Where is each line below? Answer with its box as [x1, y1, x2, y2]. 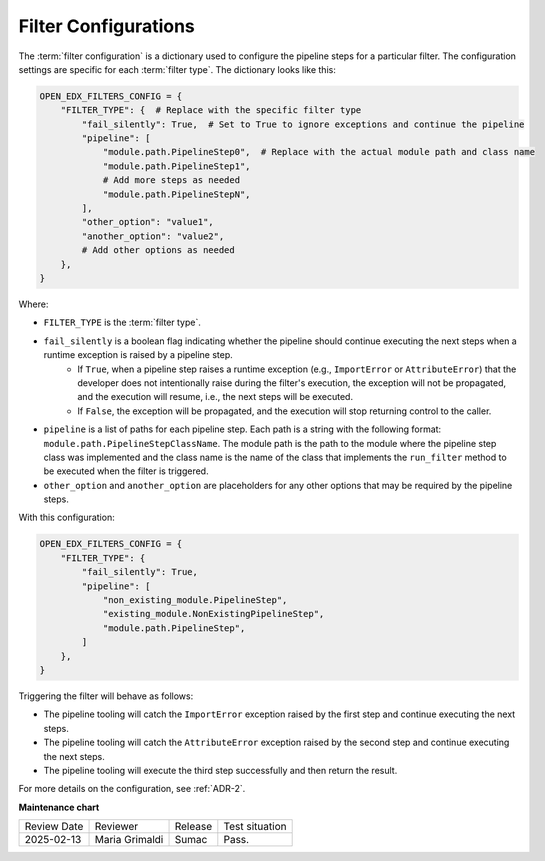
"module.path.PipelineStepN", [102, 188, 251, 200]
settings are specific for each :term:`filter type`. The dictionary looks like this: [18, 63, 337, 75]
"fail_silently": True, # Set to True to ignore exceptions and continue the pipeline [81, 118, 525, 130]
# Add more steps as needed [102, 175, 240, 186]
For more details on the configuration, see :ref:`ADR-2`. [18, 783, 246, 795]
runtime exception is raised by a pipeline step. [43, 349, 234, 361]
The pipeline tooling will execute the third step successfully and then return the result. [43, 764, 398, 776]
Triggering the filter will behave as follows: [18, 690, 194, 702]
